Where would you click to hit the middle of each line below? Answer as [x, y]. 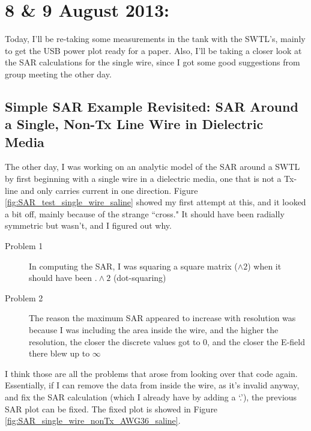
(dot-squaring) [140, 278]
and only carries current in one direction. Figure [109, 190]
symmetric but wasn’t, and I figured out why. [88, 225]
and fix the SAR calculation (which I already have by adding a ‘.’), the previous [151, 396]
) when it [264, 266]
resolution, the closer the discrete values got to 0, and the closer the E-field [167, 341]
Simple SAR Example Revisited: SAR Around [152, 106]
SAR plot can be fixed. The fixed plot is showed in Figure [111, 408]
